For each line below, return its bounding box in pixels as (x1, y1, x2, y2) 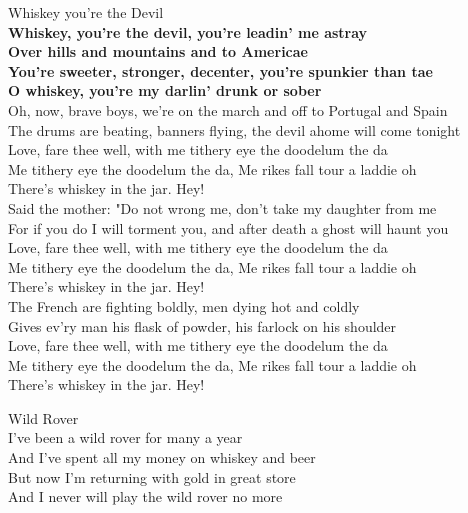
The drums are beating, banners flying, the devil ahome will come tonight (8, 119, 461, 140)
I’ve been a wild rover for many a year (8, 427, 243, 448)
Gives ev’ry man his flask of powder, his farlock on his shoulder (8, 315, 397, 336)
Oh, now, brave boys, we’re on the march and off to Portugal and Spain (8, 99, 448, 120)
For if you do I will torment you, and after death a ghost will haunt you (8, 217, 449, 238)
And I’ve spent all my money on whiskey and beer (8, 447, 316, 468)
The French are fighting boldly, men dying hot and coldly (8, 295, 360, 316)
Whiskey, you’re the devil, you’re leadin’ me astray (8, 21, 368, 42)
